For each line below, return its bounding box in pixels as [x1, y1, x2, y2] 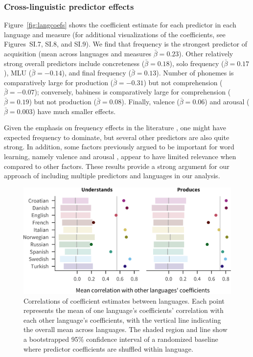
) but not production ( [29, 96, 96, 106]
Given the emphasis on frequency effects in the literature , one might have [4, 122, 226, 133]
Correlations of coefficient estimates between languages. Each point [23, 295, 225, 306]
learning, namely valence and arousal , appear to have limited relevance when [4, 151, 236, 161]
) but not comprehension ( [143, 77, 223, 87]
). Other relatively [179, 48, 233, 58]
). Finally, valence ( [121, 96, 180, 106]
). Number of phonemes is [156, 68, 234, 78]
